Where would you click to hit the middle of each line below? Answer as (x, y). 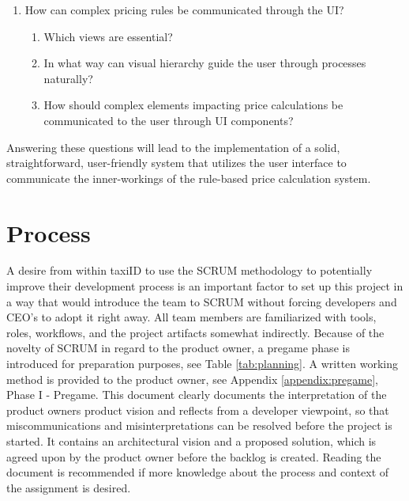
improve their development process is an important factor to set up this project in (205, 286)
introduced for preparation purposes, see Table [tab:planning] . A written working (203, 364)
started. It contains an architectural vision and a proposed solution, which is (191, 441)
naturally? (68, 78)
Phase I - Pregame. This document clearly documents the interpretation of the (197, 395)
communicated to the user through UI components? (169, 120)
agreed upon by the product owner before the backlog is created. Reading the (194, 456)
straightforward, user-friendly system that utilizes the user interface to (176, 163)
